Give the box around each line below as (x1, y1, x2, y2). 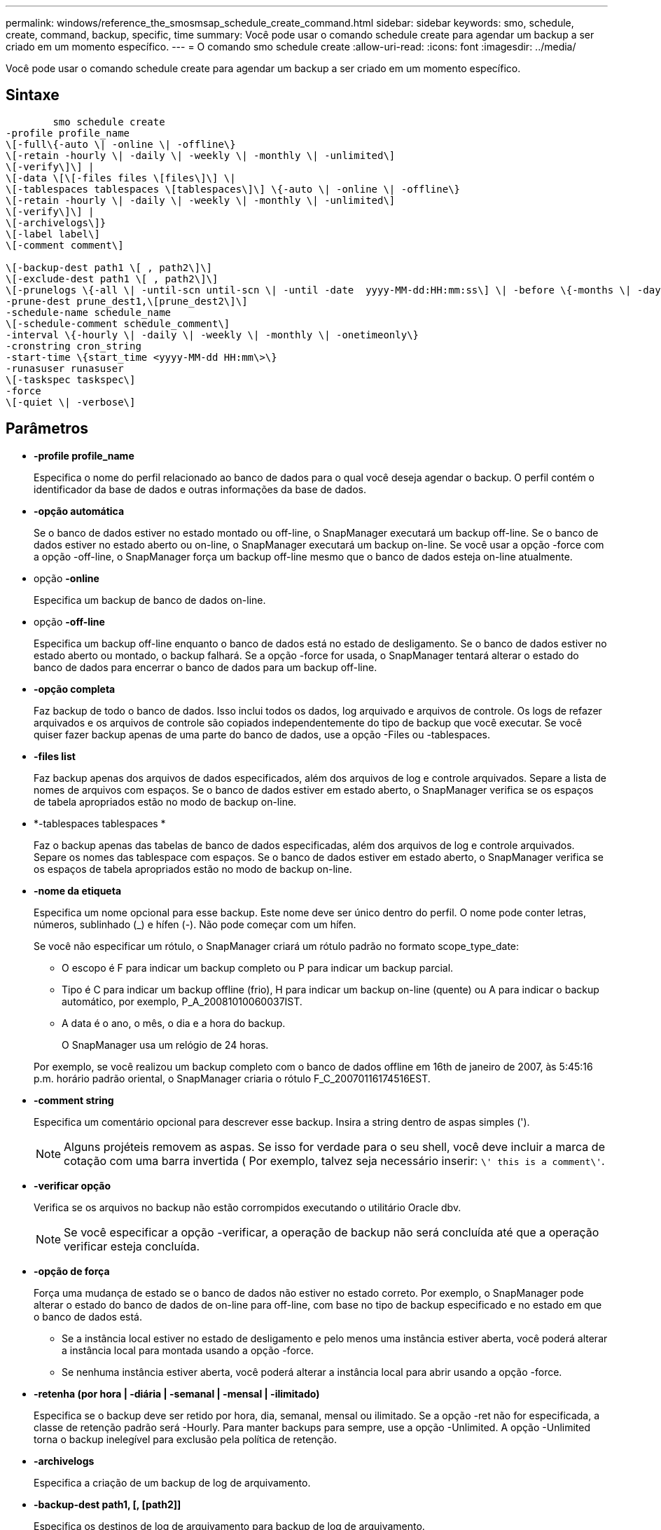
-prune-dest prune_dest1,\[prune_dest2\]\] (6, 295, 248, 307)
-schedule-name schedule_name (6, 306, 172, 318)
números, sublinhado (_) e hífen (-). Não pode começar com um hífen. (34, 918, 356, 930)
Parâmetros (6, 420, 89, 438)
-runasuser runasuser (6, 362, 124, 374)
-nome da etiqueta (34, 884, 122, 897)
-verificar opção (34, 1179, 111, 1192)
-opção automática (34, 504, 125, 517)
